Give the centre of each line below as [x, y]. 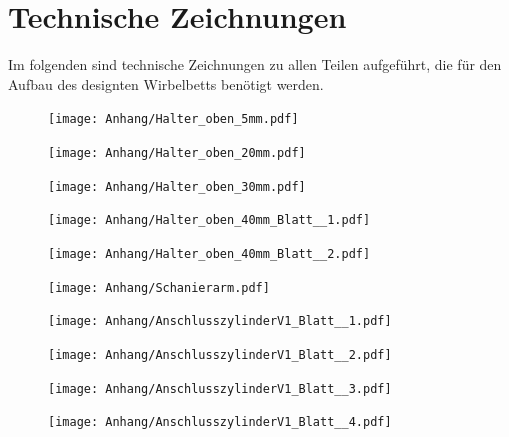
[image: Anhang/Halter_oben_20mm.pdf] [177, 152]
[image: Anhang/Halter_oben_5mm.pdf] [173, 119]
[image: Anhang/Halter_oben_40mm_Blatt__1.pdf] [209, 220]
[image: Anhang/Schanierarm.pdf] [159, 287]
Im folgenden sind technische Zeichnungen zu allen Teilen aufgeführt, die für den [255, 64]
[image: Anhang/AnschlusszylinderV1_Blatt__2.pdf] [220, 354]
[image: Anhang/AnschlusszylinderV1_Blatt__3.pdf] [220, 388]
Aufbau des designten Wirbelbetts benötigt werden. [166, 83]
